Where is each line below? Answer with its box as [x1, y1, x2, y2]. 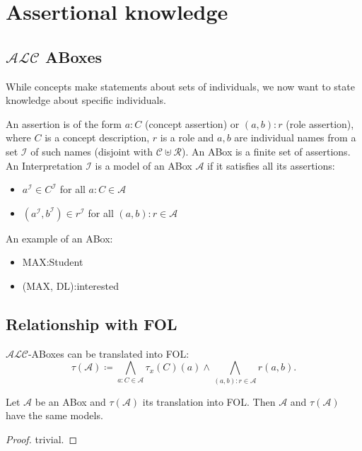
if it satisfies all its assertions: [207, 158, 335, 172]
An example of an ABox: [6, 230, 113, 245]
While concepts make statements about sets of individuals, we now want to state [6, 78, 355, 93]
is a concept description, [45, 130, 150, 145]
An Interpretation [6, 158, 83, 172]
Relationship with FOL [6, 312, 177, 334]
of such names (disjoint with [30, 143, 153, 158]
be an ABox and [35, 394, 106, 409]
